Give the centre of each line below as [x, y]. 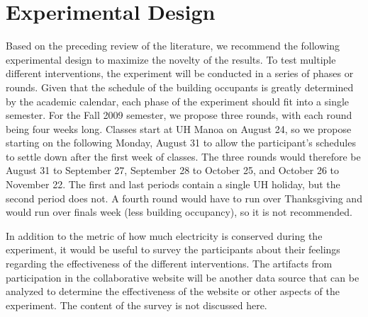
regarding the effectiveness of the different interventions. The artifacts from [169, 264]
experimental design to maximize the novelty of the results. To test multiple [171, 59]
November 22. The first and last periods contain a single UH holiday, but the [173, 184]
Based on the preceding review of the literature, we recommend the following [173, 46]
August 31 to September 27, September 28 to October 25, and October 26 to [172, 170]
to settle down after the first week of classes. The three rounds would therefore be [183, 156]
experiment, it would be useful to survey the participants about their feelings [173, 249]
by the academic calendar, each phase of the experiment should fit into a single [178, 101]
